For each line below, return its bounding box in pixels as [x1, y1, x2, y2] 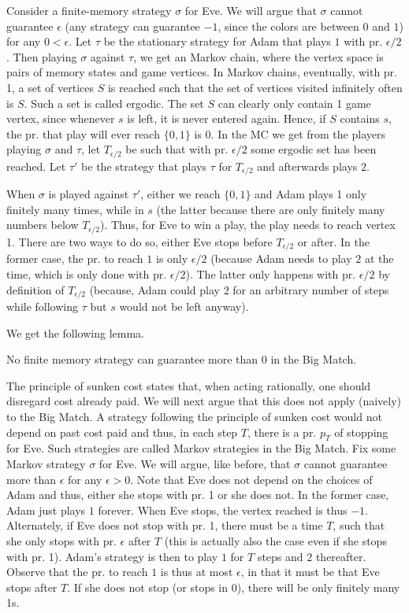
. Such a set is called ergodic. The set [24, 94, 204, 111]
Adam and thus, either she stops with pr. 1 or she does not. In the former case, [6, 486, 389, 503]
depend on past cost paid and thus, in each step [6, 423, 238, 440]
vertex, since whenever [6, 110, 115, 127]
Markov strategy [6, 455, 86, 471]
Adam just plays [6, 501, 86, 518]
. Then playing [6, 48, 77, 65]
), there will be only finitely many [236, 578, 400, 595]
